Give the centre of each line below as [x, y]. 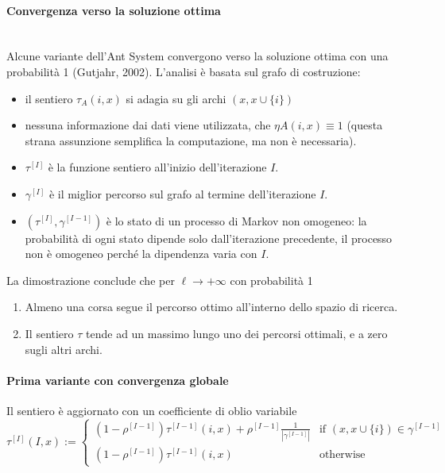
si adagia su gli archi [176, 98]
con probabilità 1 [271, 280]
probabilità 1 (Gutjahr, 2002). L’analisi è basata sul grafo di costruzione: [184, 71]
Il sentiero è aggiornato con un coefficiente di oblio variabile [152, 410]
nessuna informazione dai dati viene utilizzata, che [148, 125]
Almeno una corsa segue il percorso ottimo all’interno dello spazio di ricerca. [211, 307]
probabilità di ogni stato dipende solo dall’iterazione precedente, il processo [209, 238]
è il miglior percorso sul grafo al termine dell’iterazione [182, 193]
